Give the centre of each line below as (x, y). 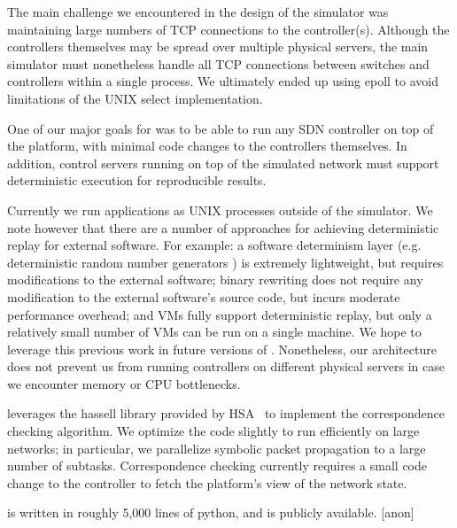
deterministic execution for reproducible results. (137, 180)
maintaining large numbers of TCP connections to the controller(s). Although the (228, 29)
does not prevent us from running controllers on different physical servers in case (226, 366)
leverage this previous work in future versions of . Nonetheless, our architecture (222, 349)
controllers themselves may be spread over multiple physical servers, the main (218, 47)
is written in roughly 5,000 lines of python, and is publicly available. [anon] (211, 512)
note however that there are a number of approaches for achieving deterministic (223, 227)
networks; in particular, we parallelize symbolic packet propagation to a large (217, 448)
